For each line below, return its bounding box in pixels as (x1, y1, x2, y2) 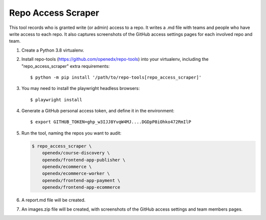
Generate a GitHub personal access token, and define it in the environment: (21, 108, 175, 114)
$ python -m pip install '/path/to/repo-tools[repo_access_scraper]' (30, 74, 202, 80)
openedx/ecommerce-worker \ (42, 171, 110, 176)
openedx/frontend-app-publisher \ (42, 157, 126, 163)
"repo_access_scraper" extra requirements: (21, 63, 110, 69)
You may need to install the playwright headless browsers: (21, 85, 140, 91)
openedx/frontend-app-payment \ (42, 177, 121, 183)
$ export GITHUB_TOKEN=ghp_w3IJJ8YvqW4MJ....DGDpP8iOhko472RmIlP (30, 119, 192, 125)
